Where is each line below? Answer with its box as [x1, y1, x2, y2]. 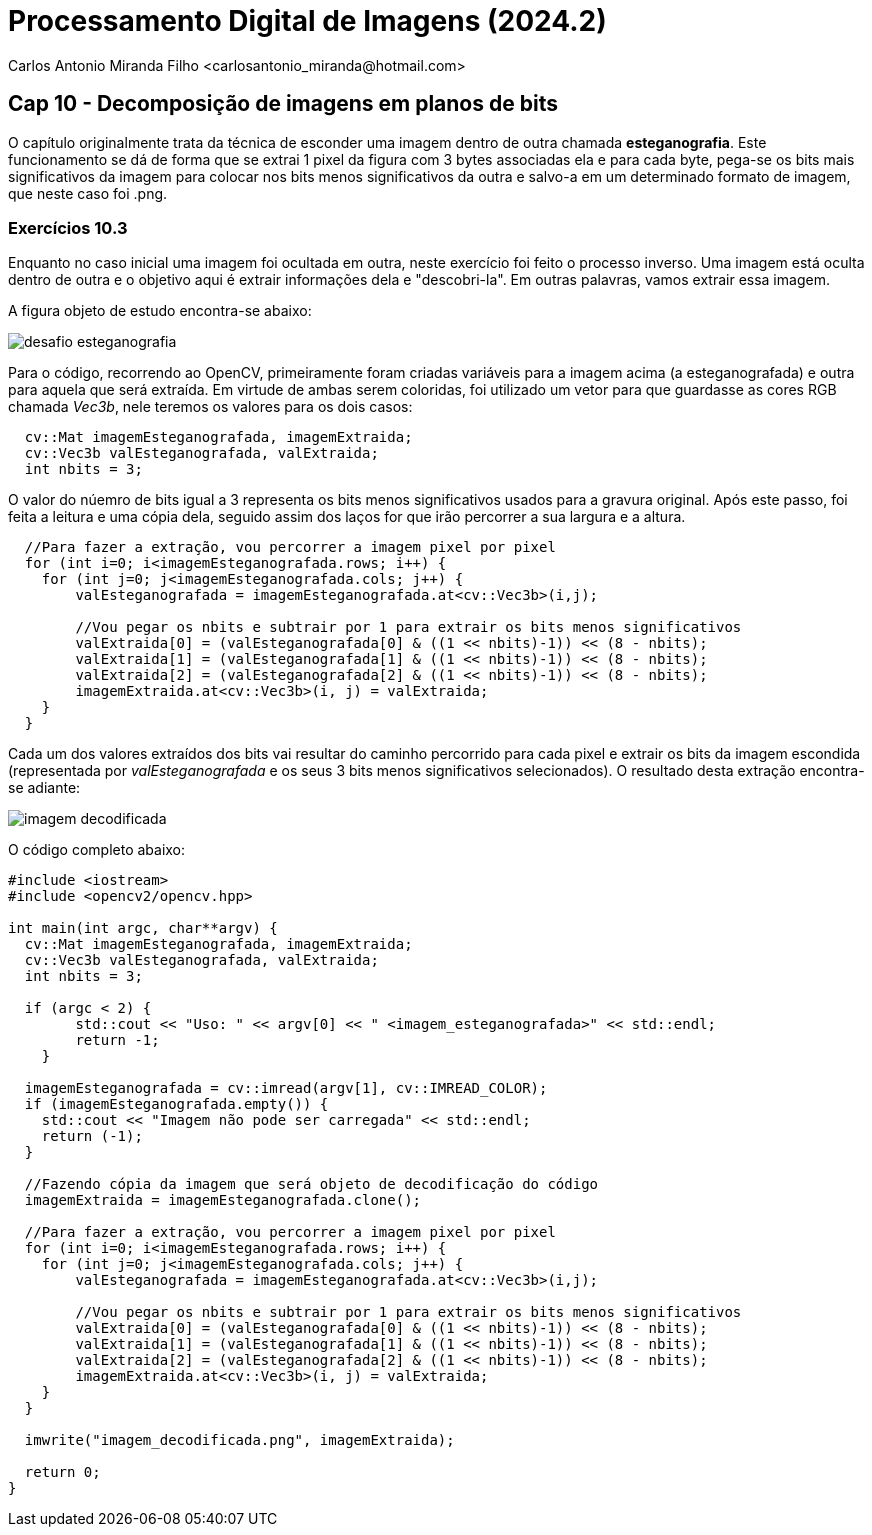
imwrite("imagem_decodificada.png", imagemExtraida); [24, 1432, 455, 1449]
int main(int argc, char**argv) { [8, 920, 278, 937]
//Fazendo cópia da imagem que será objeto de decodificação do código [24, 1176, 599, 1193]
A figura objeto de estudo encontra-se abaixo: [8, 302, 312, 320]
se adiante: [8, 779, 81, 797]
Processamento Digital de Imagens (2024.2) [8, 4, 607, 38]
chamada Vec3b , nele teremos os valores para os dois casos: [8, 398, 413, 416]
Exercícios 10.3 [8, 217, 128, 238]
